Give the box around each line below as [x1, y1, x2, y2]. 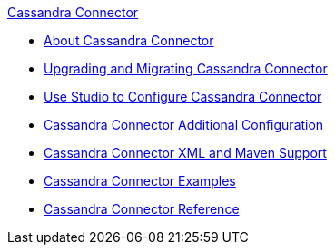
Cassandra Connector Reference [44, 201, 240, 217]
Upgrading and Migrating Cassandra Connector [44, 61, 328, 76]
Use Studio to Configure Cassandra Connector [44, 89, 322, 104]
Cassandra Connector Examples [44, 173, 236, 189]
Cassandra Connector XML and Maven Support [44, 145, 327, 160]
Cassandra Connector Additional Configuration [44, 117, 324, 132]
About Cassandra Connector [44, 33, 214, 48]
